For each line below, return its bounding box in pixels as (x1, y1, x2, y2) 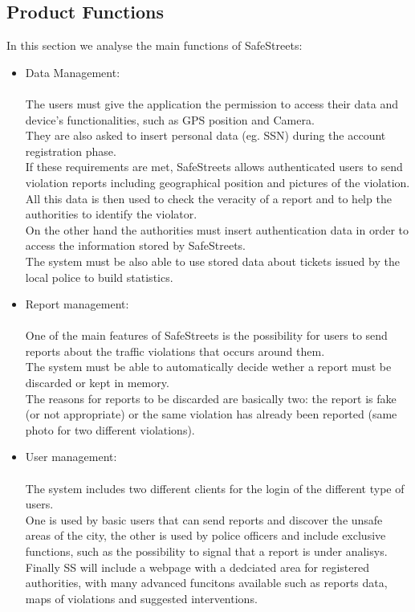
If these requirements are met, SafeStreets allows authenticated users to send (25, 158, 403, 175)
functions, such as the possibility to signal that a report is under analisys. (25, 543, 388, 560)
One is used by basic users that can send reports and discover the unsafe (25, 511, 383, 528)
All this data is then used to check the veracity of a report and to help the (25, 190, 392, 206)
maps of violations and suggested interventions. (25, 590, 258, 606)
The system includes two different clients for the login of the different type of (25, 479, 405, 496)
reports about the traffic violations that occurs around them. (25, 342, 325, 359)
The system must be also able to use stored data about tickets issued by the (25, 252, 400, 269)
